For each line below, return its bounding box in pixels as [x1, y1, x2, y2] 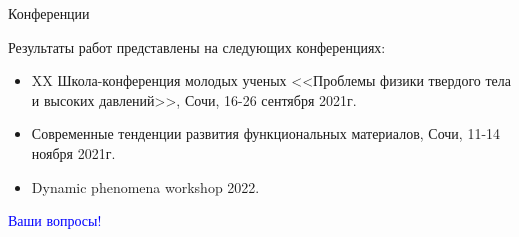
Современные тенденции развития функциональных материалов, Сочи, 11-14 [31, 123, 501, 144]
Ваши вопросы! [8, 210, 102, 231]
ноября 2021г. [31, 142, 116, 163]
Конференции [8, 3, 90, 23]
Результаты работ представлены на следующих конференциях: [8, 36, 386, 57]
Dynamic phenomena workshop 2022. [31, 176, 260, 197]
